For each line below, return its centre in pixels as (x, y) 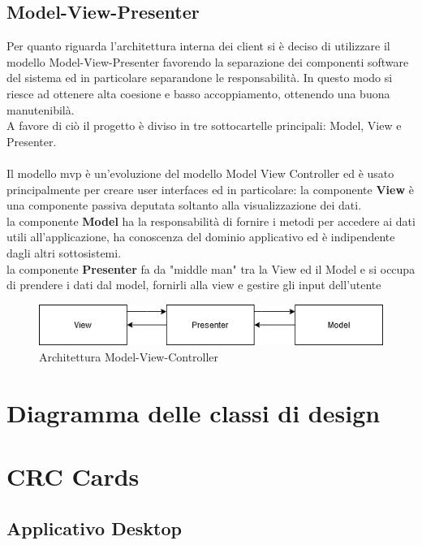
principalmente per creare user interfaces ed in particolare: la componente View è (210, 189)
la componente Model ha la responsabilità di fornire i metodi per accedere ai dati (211, 221)
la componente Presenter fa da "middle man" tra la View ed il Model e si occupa (211, 268)
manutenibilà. (41, 109)
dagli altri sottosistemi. (64, 252)
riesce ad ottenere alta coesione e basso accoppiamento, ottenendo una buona (198, 93)
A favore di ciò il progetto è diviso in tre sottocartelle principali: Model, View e (204, 125)
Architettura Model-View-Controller (129, 356)
